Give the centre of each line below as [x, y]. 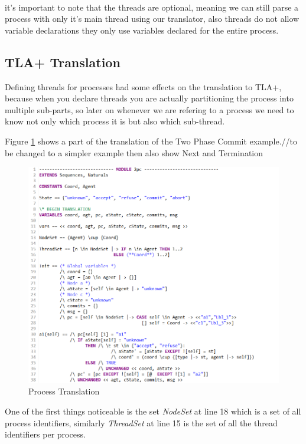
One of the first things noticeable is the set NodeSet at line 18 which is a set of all [153, 411]
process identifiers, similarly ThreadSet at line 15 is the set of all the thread [141, 422]
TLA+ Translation [63, 62]
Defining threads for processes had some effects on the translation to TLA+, [143, 86]
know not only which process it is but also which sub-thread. [115, 121]
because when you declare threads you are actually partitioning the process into [149, 98]
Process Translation [64, 391]
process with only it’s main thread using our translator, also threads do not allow [152, 19]
